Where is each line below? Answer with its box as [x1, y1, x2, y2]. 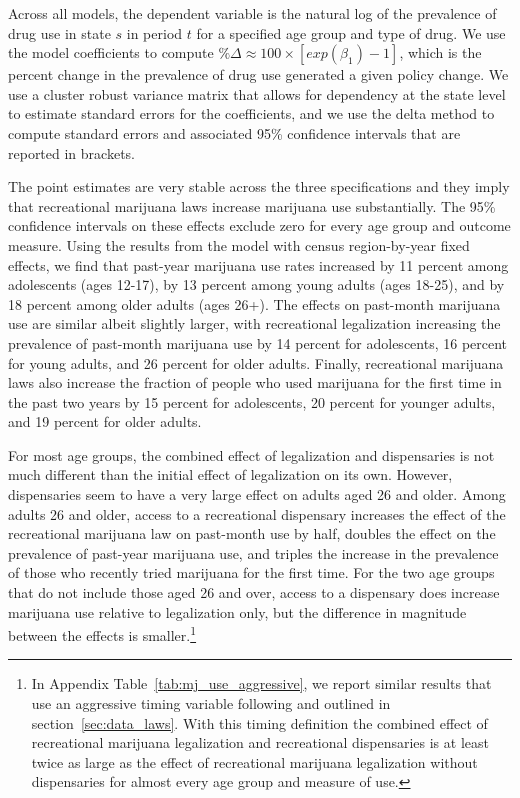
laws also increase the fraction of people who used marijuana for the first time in [8, 372, 502, 393]
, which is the [399, 42, 482, 63]
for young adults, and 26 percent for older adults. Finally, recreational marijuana [8, 352, 504, 373]
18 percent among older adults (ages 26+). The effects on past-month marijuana [8, 293, 501, 314]
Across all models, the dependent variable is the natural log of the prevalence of [8, 3, 497, 23]
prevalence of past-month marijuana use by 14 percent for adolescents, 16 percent [8, 332, 508, 353]
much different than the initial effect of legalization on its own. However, [8, 464, 453, 485]
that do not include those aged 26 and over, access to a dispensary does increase [8, 582, 500, 603]
